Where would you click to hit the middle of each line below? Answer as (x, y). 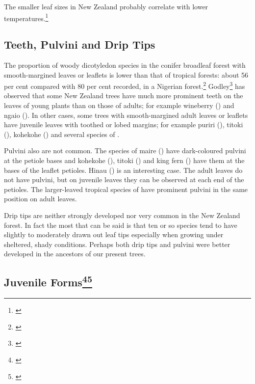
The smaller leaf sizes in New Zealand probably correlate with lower (106, 6)
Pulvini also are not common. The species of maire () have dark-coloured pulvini (125, 151)
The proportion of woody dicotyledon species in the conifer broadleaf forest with (125, 65)
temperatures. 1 (26, 17)
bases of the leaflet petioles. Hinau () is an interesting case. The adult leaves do (123, 170)
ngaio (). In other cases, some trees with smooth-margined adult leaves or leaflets (126, 115)
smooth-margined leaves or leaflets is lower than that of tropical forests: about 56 (126, 74)
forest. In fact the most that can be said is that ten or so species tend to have (121, 225)
